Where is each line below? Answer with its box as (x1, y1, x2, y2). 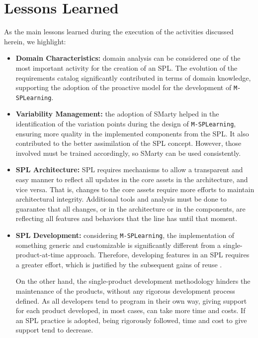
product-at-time (15, 249, 64, 260)
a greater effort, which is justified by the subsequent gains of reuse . (15, 259, 222, 269)
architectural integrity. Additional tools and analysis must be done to (15, 194, 227, 204)
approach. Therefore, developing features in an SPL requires (66, 249, 250, 260)
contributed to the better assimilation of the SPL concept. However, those (15, 138, 242, 148)
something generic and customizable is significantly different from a (15, 239, 221, 250)
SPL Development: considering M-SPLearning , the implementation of (15, 230, 235, 240)
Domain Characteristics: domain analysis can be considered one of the (15, 53, 241, 63)
